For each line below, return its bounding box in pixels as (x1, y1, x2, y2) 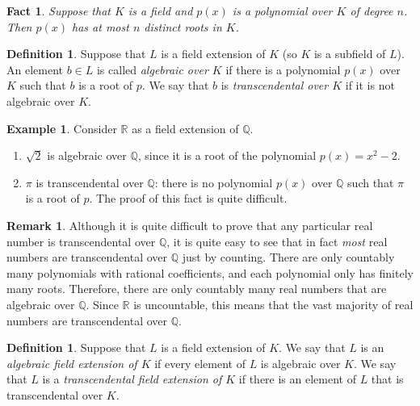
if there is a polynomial (225, 61, 341, 77)
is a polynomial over (232, 2, 333, 19)
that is (371, 370, 404, 387)
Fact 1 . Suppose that (6, 2, 111, 19)
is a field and (128, 2, 193, 19)
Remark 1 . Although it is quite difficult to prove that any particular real (6, 216, 373, 233)
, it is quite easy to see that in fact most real (166, 232, 388, 249)
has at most (72, 18, 129, 35)
